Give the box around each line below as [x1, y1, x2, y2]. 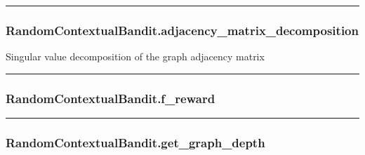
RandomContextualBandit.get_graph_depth [6, 133, 265, 151]
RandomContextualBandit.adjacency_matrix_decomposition [6, 21, 359, 39]
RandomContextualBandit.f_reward [6, 89, 215, 107]
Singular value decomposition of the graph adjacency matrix [6, 49, 265, 64]
